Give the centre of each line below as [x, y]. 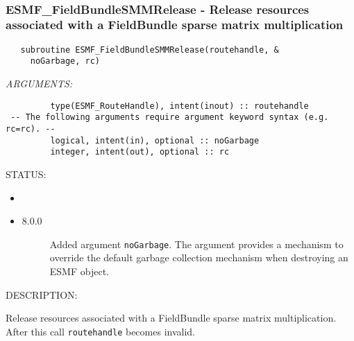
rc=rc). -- [31, 129]
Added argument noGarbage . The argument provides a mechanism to [196, 244]
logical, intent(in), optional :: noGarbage [155, 140]
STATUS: [26, 174]
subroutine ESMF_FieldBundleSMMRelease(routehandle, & [150, 50]
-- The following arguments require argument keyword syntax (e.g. [170, 117]
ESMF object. [79, 271]
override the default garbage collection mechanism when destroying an [199, 257]
